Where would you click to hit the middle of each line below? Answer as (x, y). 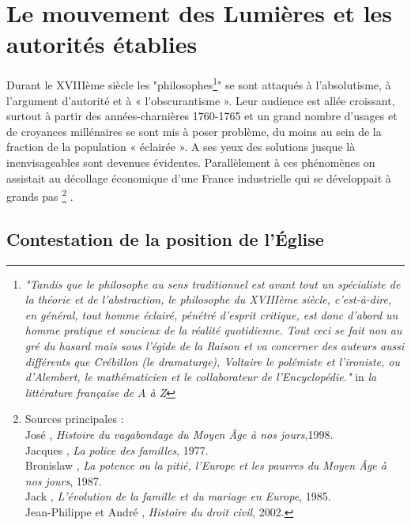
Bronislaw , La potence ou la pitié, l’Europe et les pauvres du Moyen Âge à (205, 465)
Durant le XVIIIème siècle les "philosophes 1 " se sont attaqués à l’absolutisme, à (199, 83)
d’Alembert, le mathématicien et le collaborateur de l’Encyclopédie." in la (201, 377)
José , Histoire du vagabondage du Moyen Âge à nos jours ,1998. (179, 434)
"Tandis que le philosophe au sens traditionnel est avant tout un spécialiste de (213, 283)
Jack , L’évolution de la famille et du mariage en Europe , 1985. (178, 496)
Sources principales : (74, 419)
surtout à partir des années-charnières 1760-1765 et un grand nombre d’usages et (202, 116)
